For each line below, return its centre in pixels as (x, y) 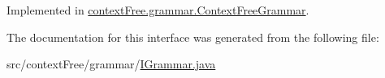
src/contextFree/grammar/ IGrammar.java (111, 64)
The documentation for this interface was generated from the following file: (193, 37)
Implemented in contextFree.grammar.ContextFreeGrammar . (158, 10)
